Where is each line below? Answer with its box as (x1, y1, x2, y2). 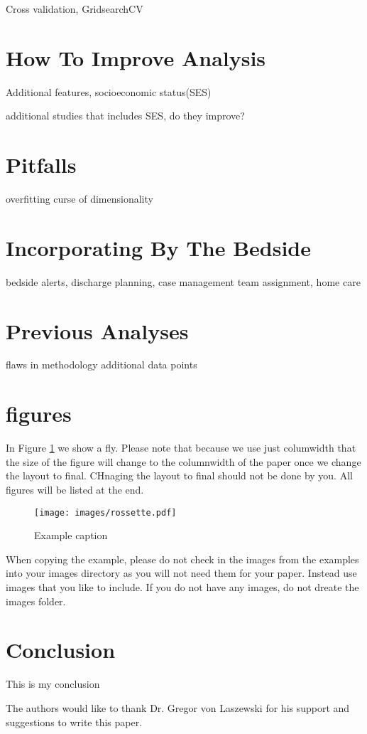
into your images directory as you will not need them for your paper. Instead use (6, 565, 357, 580)
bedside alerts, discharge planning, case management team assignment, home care (6, 274, 361, 289)
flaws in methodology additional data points (6, 357, 197, 372)
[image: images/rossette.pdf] (34, 507, 177, 518)
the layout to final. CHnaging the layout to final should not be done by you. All (6, 468, 353, 483)
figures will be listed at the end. (6, 482, 144, 496)
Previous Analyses (6, 316, 189, 345)
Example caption (34, 528, 108, 543)
